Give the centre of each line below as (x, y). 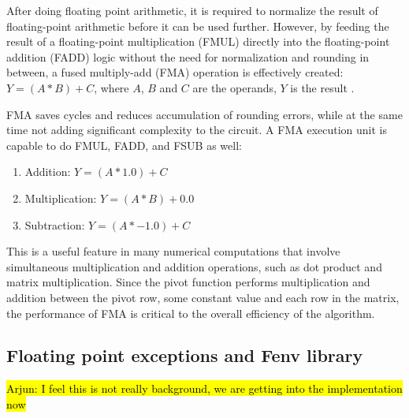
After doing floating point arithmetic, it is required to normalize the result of (192, 10)
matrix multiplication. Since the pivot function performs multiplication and (188, 282)
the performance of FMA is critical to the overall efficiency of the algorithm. (191, 313)
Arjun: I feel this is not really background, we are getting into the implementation (204, 388)
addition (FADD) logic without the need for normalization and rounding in (188, 56)
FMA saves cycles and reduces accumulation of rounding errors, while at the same (204, 114)
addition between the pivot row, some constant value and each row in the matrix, (203, 297)
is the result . (322, 87)
